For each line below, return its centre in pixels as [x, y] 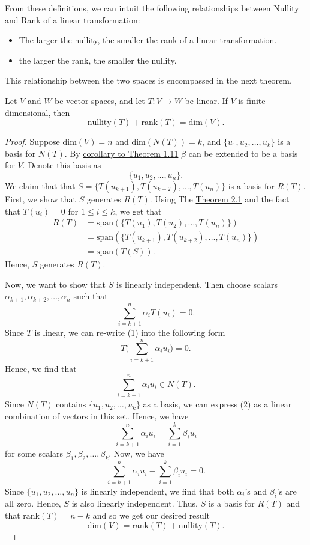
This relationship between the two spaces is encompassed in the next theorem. [148, 80]
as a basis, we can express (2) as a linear [217, 404]
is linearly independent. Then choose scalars [197, 284]
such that [91, 296]
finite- [258, 100]
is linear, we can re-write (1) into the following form [130, 332]
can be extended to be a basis [243, 153]
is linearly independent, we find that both [158, 491]
